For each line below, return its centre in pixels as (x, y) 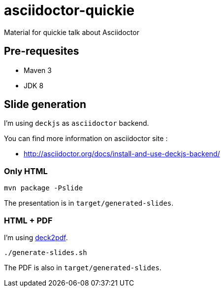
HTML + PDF (28, 220)
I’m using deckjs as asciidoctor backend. (77, 123)
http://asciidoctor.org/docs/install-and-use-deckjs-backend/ (122, 154)
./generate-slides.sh (46, 252)
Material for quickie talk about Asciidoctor (72, 32)
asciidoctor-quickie (69, 10)
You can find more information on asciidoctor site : (86, 139)
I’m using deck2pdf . (36, 237)
